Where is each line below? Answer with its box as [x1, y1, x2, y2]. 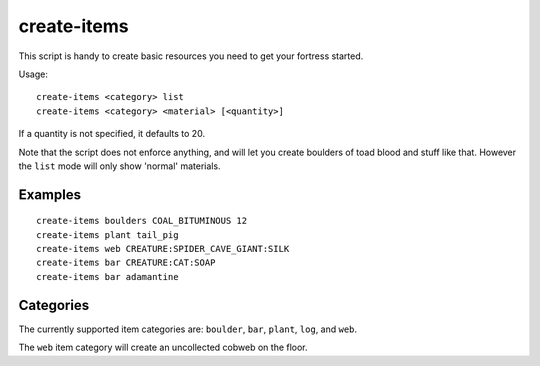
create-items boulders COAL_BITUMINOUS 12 [36, 215, 248, 227]
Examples [18, 186, 82, 203]
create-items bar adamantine [36, 271, 179, 282]
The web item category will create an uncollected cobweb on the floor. [18, 341, 309, 354]
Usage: [18, 68, 49, 80]
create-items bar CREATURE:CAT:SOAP [36, 257, 216, 269]
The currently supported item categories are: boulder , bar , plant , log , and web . [18, 323, 358, 335]
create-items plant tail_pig [36, 229, 179, 240]
